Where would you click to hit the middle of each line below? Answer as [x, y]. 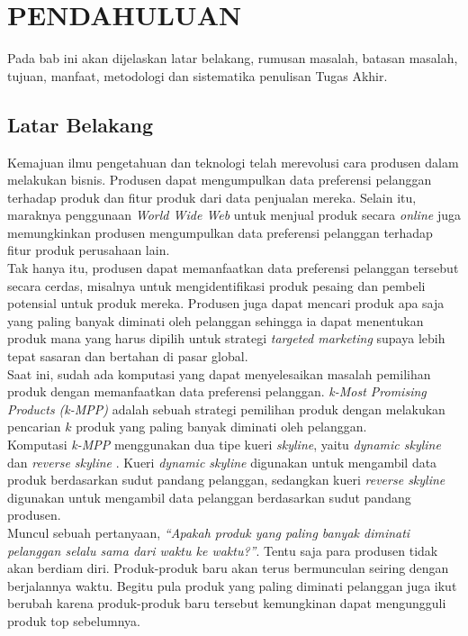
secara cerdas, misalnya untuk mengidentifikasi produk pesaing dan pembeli [216, 285]
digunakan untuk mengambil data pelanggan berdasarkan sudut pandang [209, 497]
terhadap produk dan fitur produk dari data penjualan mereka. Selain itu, [212, 197]
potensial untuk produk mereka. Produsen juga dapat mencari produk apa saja [226, 303]
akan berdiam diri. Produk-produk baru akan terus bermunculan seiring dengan [228, 568]
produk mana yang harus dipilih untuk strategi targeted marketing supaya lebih [226, 338]
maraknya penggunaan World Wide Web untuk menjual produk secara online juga [234, 215]
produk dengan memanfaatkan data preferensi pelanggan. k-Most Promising [217, 391]
